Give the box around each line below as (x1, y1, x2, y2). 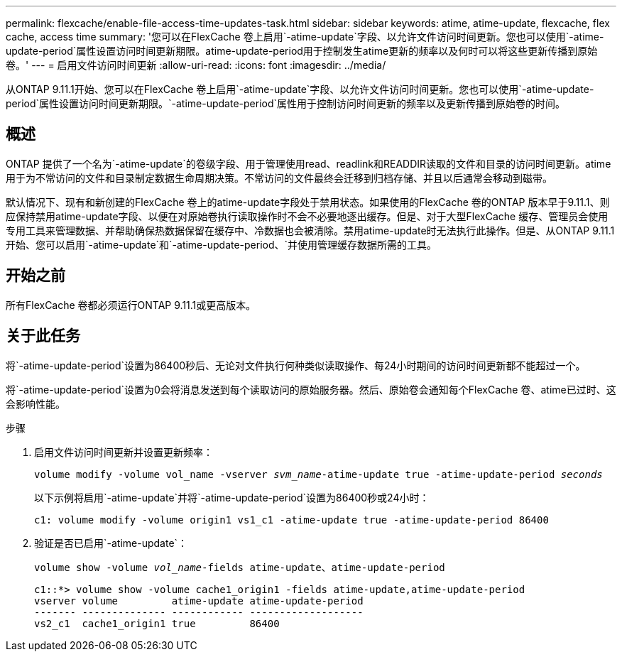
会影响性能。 (6, 397, 65, 410)
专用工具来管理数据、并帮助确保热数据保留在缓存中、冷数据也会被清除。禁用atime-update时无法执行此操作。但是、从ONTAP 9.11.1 (6, 224, 615, 237)
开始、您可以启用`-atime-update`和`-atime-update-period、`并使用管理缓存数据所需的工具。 (6, 238, 437, 251)
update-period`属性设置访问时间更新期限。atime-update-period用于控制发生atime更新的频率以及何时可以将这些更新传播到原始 (6, 45, 598, 57)
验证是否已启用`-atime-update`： (34, 536, 188, 549)
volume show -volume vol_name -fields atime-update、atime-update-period (34, 561, 445, 573)
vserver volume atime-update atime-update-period (34, 594, 364, 607)
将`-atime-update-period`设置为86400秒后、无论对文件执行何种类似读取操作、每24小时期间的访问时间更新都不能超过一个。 (6, 359, 586, 371)
